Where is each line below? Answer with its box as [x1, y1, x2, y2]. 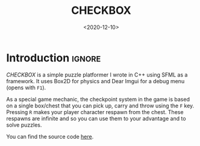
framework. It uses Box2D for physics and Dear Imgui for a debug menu [6, 77, 185, 84]
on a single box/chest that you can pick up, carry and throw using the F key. [6, 102, 195, 109]
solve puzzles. [6, 121, 42, 129]
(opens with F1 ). [6, 84, 46, 91]
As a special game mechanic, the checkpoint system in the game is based [6, 95, 190, 103]
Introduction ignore [6, 51, 101, 65]
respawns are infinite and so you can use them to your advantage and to [6, 115, 186, 122]
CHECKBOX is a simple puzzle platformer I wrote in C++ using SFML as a [6, 71, 188, 78]
